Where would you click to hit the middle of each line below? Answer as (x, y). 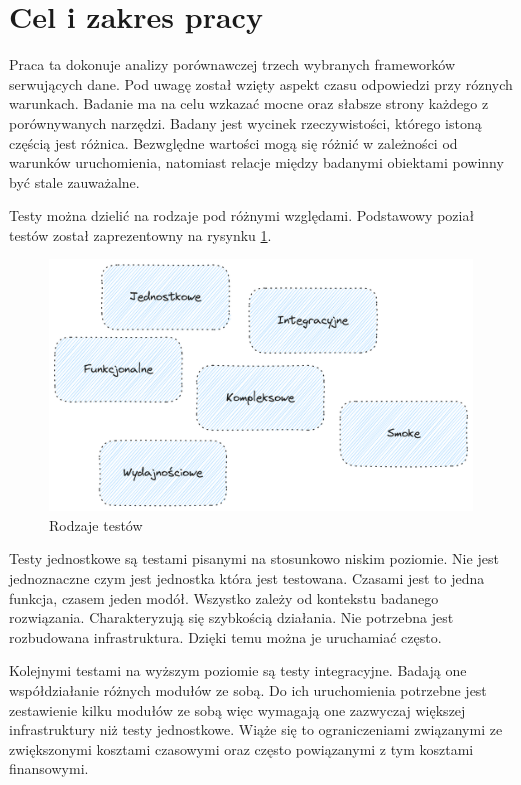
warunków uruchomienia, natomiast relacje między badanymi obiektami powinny (256, 162)
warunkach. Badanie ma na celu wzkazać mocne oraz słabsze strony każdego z (249, 103)
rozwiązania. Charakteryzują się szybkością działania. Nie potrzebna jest (231, 617)
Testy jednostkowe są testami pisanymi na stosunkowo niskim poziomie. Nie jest (254, 558)
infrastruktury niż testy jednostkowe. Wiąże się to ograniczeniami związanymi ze (256, 729)
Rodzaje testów (96, 524)
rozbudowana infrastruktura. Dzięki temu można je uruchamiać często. (225, 636)
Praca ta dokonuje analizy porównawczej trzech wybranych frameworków (232, 64)
